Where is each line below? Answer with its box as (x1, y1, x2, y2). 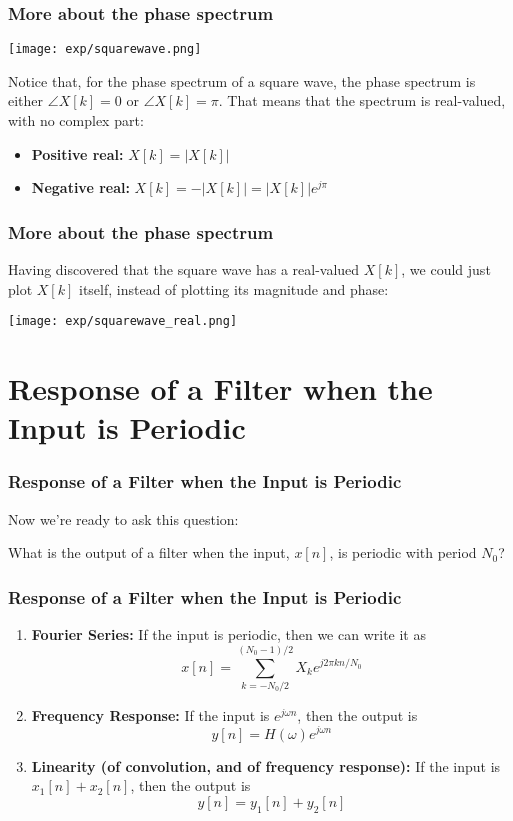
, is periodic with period (329, 542, 477, 563)
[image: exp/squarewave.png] (8, 42, 202, 57)
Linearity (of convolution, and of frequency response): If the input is (31, 755, 501, 776)
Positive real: (31, 143, 124, 164)
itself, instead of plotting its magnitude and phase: (79, 278, 389, 299)
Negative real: (31, 177, 130, 198)
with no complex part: (8, 110, 144, 131)
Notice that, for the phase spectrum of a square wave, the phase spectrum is (8, 70, 476, 91)
